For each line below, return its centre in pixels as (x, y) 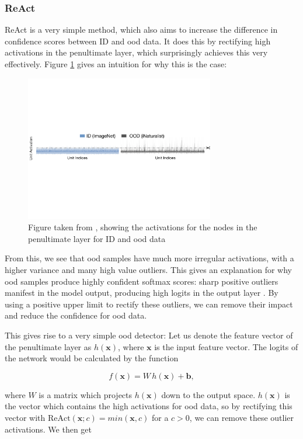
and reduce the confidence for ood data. (76, 315)
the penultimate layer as (48, 346)
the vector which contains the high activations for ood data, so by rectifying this (149, 406)
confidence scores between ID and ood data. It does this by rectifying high (138, 41)
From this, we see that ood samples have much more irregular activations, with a (149, 258)
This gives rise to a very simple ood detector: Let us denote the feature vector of (149, 335)
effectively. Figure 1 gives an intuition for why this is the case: (116, 64)
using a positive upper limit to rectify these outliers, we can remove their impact (149, 304)
